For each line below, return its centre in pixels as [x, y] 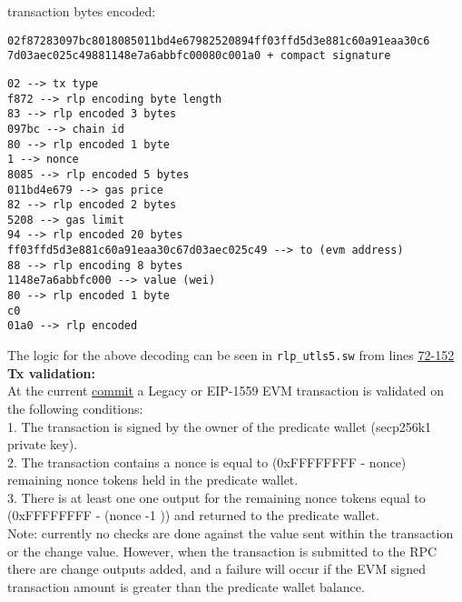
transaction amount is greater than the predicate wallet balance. [186, 586]
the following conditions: [75, 408]
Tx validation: [52, 372]
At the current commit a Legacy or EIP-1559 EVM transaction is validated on [226, 391]
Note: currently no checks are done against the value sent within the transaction [231, 533]
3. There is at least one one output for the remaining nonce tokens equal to [216, 497]
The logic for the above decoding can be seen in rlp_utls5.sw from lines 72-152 [231, 355]
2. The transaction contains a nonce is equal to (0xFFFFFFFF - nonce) [207, 462]
